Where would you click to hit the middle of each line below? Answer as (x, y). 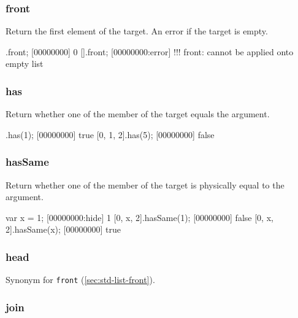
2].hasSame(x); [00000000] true (63, 229)
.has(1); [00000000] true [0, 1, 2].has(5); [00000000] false (110, 134)
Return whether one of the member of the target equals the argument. (138, 114)
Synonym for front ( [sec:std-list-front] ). (80, 280)
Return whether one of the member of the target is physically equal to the (145, 184)
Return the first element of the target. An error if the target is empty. (137, 31)
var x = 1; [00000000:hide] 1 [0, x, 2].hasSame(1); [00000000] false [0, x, (139, 217)
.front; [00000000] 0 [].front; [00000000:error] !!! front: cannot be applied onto (150, 51)
